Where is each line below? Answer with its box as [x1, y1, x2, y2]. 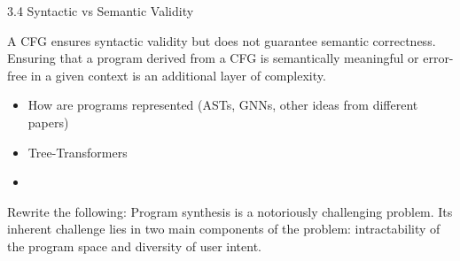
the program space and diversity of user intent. [7, 236, 261, 255]
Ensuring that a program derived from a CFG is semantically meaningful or [7, 49, 419, 67]
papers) [27, 112, 69, 131]
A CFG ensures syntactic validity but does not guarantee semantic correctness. [7, 31, 436, 50]
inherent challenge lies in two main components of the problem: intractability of [7, 219, 441, 238]
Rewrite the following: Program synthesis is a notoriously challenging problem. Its [7, 202, 453, 220]
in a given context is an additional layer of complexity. [30, 65, 326, 84]
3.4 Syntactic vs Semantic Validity [7, 2, 194, 19]
